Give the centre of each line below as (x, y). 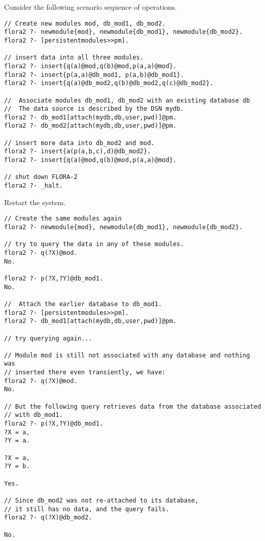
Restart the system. (35, 202)
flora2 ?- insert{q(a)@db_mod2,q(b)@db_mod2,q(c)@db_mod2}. (109, 83)
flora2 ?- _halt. (34, 186)
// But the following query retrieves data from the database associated (133, 406)
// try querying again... (48, 338)
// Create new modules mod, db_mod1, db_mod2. (85, 23)
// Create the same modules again (63, 219)
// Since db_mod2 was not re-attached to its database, (101, 500)
